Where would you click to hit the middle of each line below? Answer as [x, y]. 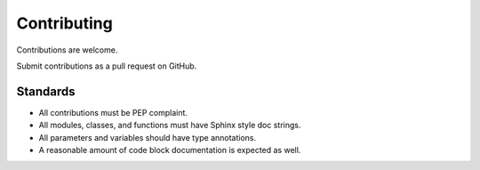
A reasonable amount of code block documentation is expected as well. [170, 150]
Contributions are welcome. [67, 50]
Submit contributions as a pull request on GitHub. [107, 66]
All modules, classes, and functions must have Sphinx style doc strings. [170, 125]
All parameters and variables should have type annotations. [148, 137]
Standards [46, 91]
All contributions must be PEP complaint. [113, 112]
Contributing [64, 23]
